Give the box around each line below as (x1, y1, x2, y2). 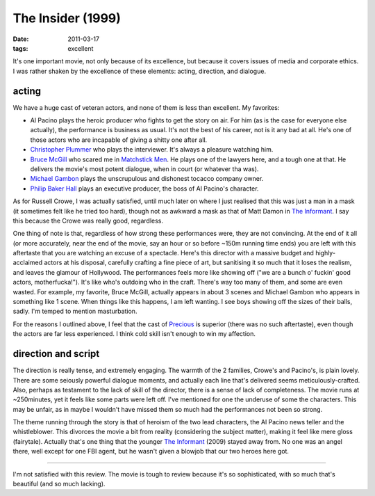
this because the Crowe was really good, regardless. (12, 216, 163, 225)
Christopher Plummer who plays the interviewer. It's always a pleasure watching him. (30, 145, 274, 154)
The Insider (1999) (12, 10, 122, 26)
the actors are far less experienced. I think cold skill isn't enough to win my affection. (12, 330, 256, 338)
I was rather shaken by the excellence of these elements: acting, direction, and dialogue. (12, 67, 267, 75)
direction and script (12, 348, 100, 360)
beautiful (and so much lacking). (12, 480, 106, 488)
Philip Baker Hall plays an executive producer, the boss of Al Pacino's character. (30, 184, 259, 193)
